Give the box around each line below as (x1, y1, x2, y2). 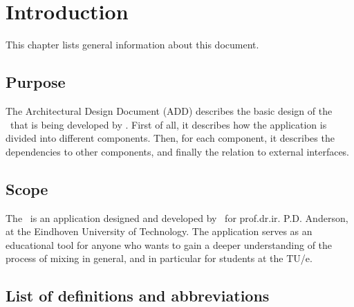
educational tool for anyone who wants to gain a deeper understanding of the (6, 237, 333, 252)
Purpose (6, 71, 66, 93)
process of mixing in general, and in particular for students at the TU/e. (6, 251, 313, 266)
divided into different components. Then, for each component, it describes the (6, 131, 335, 145)
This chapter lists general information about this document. (6, 37, 259, 52)
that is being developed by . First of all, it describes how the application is (10, 117, 327, 131)
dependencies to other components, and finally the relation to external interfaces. (6, 144, 350, 158)
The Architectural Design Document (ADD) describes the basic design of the (6, 103, 333, 118)
